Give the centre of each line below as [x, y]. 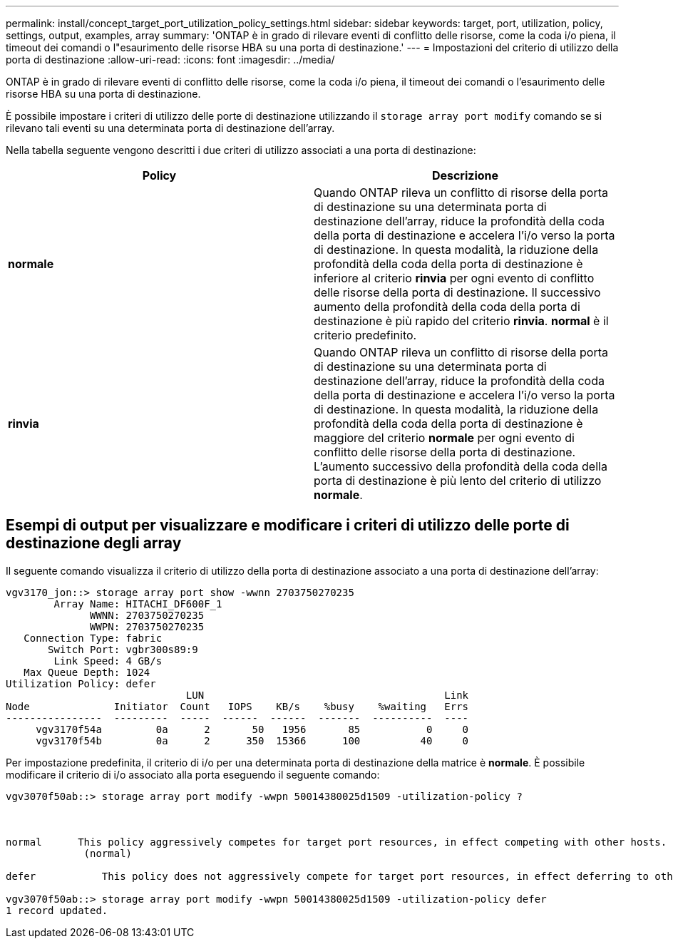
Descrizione [465, 175]
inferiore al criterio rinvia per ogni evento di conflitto [454, 278]
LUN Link [327, 695]
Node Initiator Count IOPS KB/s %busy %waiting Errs [237, 706]
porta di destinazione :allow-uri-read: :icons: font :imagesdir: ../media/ [170, 60]
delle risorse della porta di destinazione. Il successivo [457, 292]
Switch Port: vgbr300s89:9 [123, 649]
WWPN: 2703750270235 [147, 626]
